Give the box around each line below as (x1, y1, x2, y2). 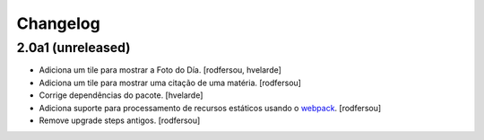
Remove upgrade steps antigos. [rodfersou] (39, 115, 201, 126)
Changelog (16, 13, 100, 33)
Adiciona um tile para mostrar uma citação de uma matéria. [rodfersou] (39, 77, 302, 88)
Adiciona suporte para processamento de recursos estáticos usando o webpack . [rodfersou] (39, 102, 382, 113)
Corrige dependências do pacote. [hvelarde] (39, 90, 203, 101)
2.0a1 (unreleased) (16, 39, 131, 56)
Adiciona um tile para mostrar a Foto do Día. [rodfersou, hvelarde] (39, 65, 282, 75)
